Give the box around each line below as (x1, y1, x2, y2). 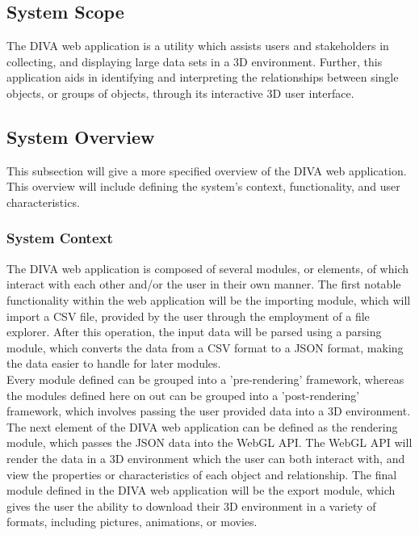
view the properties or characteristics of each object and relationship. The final (6, 465, 397, 482)
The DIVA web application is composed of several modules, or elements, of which (6, 259, 409, 276)
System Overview (6, 124, 155, 149)
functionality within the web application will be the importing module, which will (6, 291, 411, 308)
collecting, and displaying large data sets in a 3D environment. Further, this (6, 53, 383, 70)
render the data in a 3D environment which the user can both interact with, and (6, 449, 405, 466)
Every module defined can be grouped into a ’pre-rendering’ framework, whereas (6, 370, 404, 387)
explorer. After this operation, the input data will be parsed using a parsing (6, 323, 382, 340)
